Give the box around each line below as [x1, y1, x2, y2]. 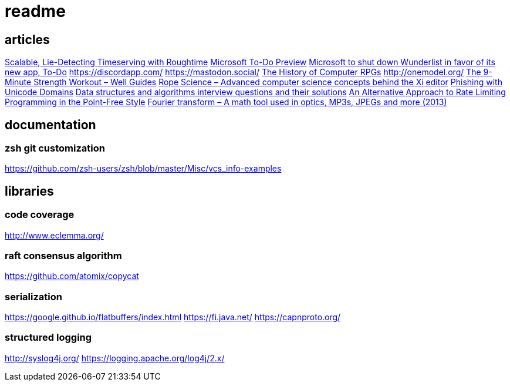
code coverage [5, 209, 75, 221]
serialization [5, 290, 62, 303]
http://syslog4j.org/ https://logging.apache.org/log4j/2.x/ [5, 353, 225, 363]
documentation [5, 117, 96, 132]
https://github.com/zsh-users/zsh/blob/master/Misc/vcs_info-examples [5, 163, 282, 174]
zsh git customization [5, 142, 105, 155]
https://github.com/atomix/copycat [5, 271, 139, 281]
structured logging [5, 331, 92, 344]
